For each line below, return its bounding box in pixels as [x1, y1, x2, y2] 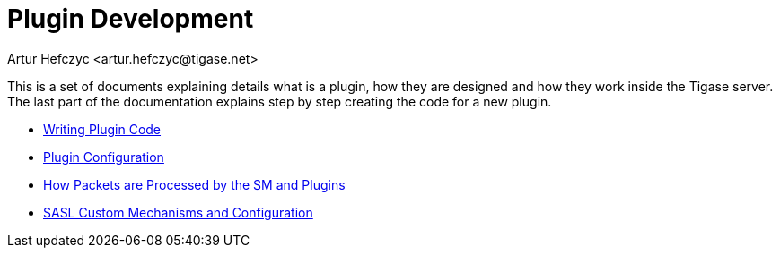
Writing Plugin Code [43, 121, 162, 137]
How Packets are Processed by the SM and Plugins [43, 176, 346, 192]
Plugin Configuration [43, 149, 164, 165]
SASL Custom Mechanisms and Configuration [43, 204, 313, 220]
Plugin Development [7, 4, 254, 34]
